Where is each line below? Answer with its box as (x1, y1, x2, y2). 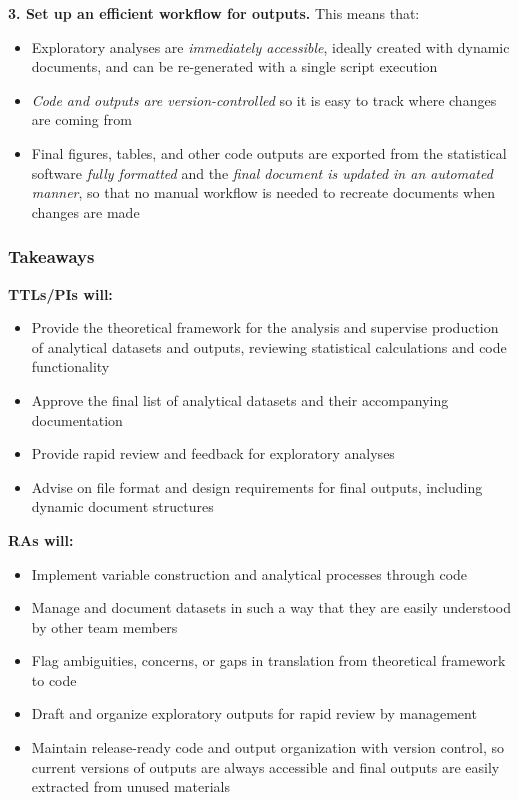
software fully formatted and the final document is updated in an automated (31, 162, 493, 183)
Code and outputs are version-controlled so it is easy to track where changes (31, 89, 497, 110)
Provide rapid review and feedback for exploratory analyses (31, 443, 395, 464)
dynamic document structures (31, 496, 214, 517)
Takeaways (8, 244, 95, 269)
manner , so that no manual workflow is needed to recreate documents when (31, 182, 495, 203)
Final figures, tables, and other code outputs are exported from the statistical (31, 142, 507, 163)
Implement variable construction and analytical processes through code (31, 563, 468, 584)
